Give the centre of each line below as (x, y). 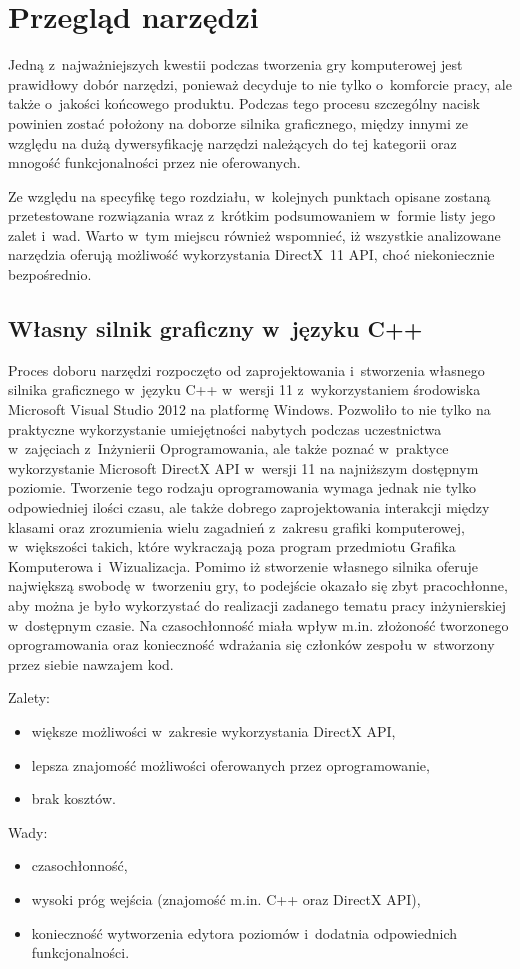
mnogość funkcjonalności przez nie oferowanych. (154, 162)
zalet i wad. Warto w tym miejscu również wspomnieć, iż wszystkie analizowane (254, 234)
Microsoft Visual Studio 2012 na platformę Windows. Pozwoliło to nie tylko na (249, 409)
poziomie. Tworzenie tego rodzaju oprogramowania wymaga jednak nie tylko (242, 487)
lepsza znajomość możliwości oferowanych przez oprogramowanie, (230, 764)
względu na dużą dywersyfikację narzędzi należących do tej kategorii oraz (232, 142)
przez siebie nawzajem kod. (91, 663)
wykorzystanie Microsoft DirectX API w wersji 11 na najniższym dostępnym (243, 467)
